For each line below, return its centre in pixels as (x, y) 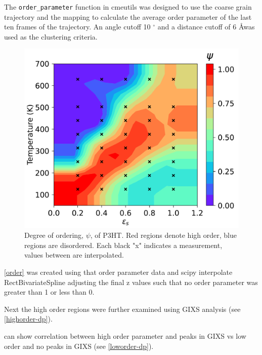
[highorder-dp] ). (28, 319)
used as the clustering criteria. (51, 36)
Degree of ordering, (54, 235)
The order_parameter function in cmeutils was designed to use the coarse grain (128, 7)
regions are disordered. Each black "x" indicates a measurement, (123, 245)
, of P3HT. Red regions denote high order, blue (163, 235)
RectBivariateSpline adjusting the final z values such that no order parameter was (131, 282)
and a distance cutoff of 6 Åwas (206, 27)
